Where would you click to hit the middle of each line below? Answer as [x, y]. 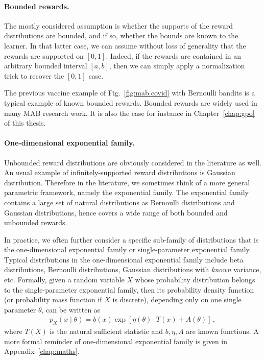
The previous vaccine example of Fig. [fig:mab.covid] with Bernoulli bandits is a [130, 93]
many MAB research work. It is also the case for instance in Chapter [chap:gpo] [129, 113]
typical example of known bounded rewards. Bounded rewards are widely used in [131, 102]
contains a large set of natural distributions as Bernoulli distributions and [119, 202]
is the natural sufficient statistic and [106, 331]
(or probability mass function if [53, 299]
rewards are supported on [44, 55]
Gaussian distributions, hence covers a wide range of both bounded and [116, 212]
